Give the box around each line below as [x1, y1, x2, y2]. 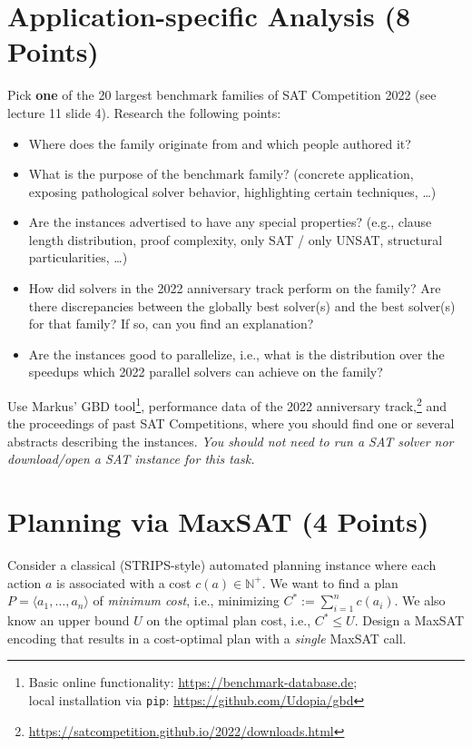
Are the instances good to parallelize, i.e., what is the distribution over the [28, 344, 445, 363]
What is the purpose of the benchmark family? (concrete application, [28, 164, 414, 183]
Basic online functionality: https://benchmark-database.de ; [28, 673, 358, 692]
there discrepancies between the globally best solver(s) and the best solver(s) [28, 296, 456, 315]
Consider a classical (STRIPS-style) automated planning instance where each [7, 555, 437, 575]
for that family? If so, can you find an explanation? [28, 314, 314, 333]
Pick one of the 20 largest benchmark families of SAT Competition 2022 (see [7, 85, 437, 104]
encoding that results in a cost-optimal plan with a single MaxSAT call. [7, 628, 407, 647]
